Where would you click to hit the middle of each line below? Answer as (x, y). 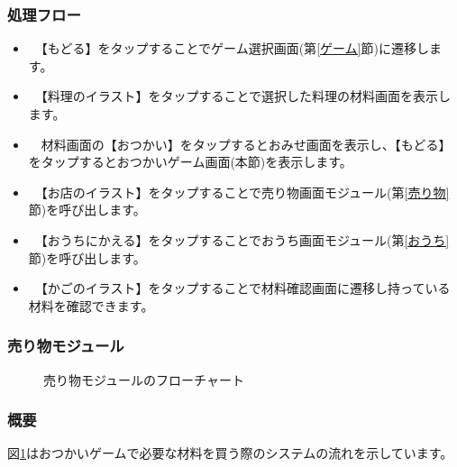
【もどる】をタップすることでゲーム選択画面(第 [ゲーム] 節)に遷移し (235, 48)
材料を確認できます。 (91, 305)
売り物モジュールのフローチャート (144, 379)
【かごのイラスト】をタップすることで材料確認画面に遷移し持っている (246, 288)
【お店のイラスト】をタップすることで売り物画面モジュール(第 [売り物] (245, 192)
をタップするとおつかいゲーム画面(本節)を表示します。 (190, 162)
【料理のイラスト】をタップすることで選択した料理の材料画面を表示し (246, 96)
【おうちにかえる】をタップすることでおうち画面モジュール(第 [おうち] (245, 239)
